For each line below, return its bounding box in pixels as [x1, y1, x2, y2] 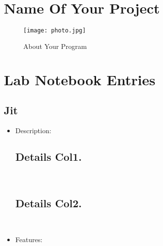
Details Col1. [15, 149, 82, 164]
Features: [15, 234, 43, 245]
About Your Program [23, 41, 87, 51]
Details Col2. [15, 195, 82, 210]
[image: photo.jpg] [23, 27, 86, 34]
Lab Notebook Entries [4, 69, 156, 89]
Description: [15, 125, 51, 135]
